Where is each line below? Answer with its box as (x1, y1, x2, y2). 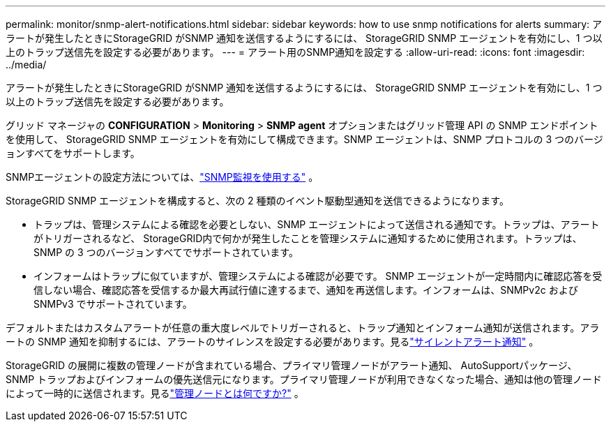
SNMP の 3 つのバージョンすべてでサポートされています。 (33, 246, 299, 258)
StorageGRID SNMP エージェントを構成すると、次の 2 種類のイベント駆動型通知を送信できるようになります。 (6, 195, 509, 207)
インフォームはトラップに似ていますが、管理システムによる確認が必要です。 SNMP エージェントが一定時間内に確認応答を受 (33, 270, 603, 282)
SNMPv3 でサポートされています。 (33, 298, 193, 310)
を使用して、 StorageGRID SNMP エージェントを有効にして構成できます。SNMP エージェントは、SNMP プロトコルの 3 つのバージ (6, 133, 603, 145)
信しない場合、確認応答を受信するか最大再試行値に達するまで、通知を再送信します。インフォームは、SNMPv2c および (33, 284, 578, 296)
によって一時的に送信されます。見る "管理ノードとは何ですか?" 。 (6, 387, 304, 399)
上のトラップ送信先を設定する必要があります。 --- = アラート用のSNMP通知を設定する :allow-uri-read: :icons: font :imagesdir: (6, 46, 585, 58)
